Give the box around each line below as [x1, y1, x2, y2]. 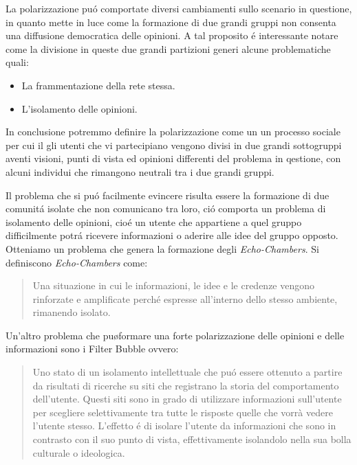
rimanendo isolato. [32, 305, 111, 319]
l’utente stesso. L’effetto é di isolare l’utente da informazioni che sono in [32, 418, 336, 433]
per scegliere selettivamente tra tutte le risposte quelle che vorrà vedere [32, 405, 333, 419]
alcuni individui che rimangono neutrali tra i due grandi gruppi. [6, 164, 274, 179]
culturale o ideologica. [32, 445, 125, 460]
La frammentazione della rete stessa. [21, 78, 175, 92]
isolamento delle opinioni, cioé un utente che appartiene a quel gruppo [6, 214, 302, 229]
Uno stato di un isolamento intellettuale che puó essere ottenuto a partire [32, 365, 343, 379]
